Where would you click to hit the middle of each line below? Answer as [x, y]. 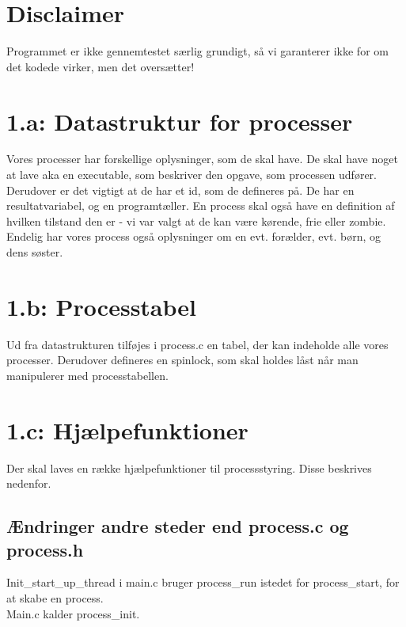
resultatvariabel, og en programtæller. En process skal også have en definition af [201, 205]
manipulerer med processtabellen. [87, 375]
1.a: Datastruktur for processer [180, 121]
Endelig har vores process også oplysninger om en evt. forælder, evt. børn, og [194, 236]
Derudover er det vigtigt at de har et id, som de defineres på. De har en [180, 190]
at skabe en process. [55, 598]
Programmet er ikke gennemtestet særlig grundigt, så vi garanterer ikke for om [197, 51]
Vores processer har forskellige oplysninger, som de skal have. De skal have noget [202, 159]
